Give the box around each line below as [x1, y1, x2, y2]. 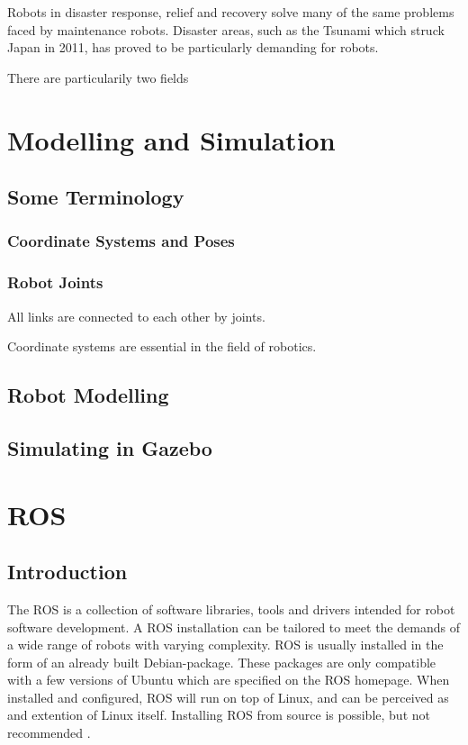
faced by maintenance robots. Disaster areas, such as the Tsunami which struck [7, 20, 445, 39]
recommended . [7, 723, 91, 742]
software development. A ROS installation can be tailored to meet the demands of [7, 617, 460, 636]
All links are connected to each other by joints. [7, 306, 265, 325]
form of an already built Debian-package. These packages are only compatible [7, 652, 436, 671]
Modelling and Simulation [7, 121, 336, 158]
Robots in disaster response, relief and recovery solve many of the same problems [7, 3, 454, 21]
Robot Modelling [7, 381, 169, 409]
